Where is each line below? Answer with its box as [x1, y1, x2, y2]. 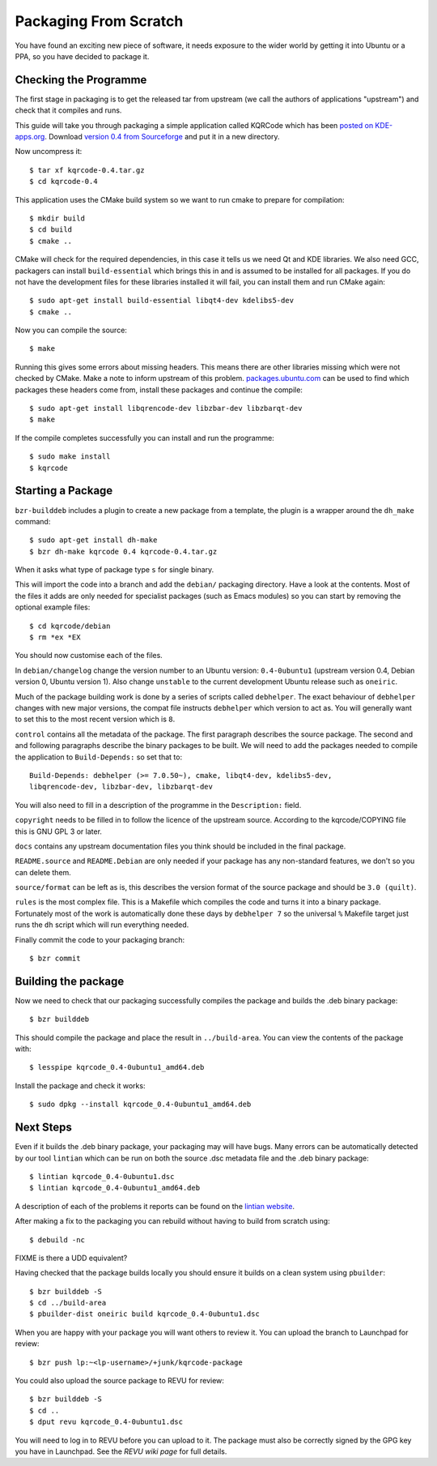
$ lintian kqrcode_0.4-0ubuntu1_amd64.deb [29, 1183, 201, 1193]
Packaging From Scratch [15, 12, 184, 30]
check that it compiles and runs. [15, 105, 122, 115]
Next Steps [15, 1121, 72, 1135]
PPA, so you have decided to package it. [15, 51, 150, 61]
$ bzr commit [29, 954, 81, 964]
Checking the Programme [15, 73, 147, 87]
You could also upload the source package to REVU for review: [15, 1376, 224, 1386]
